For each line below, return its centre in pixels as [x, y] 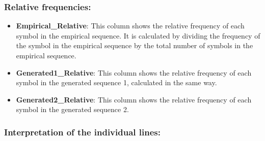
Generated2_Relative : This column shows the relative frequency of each [134, 99]
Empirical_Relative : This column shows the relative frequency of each [130, 26]
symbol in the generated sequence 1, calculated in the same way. [116, 82]
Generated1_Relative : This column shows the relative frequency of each [134, 72]
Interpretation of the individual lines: [82, 132]
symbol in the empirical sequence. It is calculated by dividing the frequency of [138, 35]
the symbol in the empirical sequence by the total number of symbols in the [135, 45]
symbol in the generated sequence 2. [72, 109]
